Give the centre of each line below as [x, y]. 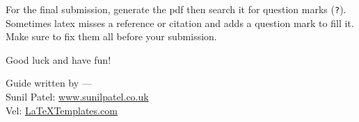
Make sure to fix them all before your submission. [111, 36]
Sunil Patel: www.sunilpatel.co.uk [77, 97]
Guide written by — [49, 83]
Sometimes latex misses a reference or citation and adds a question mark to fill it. [180, 23]
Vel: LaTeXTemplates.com [62, 110]
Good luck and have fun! [58, 59]
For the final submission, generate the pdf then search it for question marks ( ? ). [176, 9]
